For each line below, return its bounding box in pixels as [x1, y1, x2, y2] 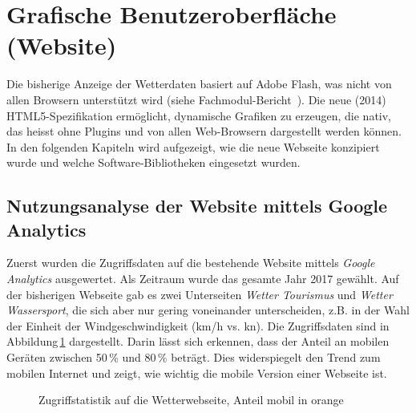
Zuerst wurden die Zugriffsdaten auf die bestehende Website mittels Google [6, 254, 375, 271]
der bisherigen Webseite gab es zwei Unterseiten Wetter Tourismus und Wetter [6, 285, 393, 302]
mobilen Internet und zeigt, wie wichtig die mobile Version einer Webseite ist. [6, 364, 387, 381]
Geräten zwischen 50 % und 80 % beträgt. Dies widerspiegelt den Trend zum [6, 349, 381, 366]
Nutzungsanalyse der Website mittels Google [6, 193, 388, 218]
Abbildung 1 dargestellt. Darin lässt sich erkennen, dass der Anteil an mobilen [6, 333, 390, 350]
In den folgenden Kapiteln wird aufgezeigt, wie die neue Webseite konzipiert [6, 138, 380, 155]
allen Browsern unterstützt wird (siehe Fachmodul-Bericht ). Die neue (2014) [6, 91, 386, 107]
